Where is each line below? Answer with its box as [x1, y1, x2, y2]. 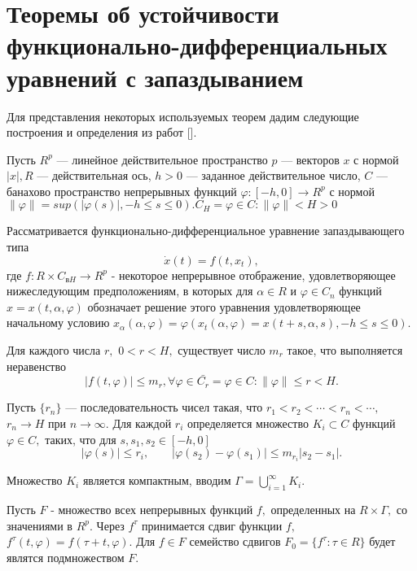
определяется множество [187, 415, 309, 432]
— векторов [281, 150, 340, 168]
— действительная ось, [37, 167, 151, 184]
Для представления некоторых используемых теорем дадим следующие [7, 107, 359, 124]
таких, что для [45, 430, 116, 447]
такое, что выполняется [287, 342, 403, 359]
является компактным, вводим [82, 472, 231, 489]
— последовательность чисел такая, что [65, 399, 263, 416]
